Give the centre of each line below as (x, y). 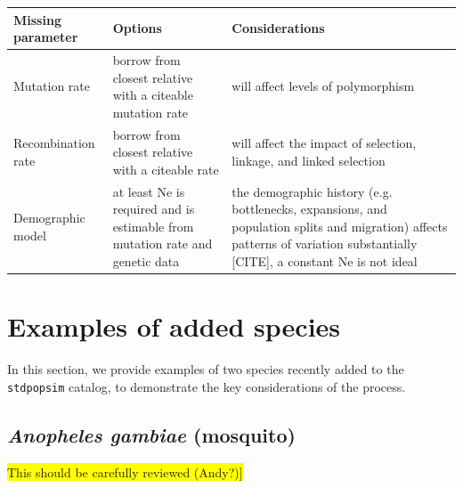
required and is (154, 209)
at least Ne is (149, 191)
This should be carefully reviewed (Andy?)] (125, 472)
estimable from (153, 226)
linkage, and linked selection (309, 160)
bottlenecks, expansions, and (309, 209)
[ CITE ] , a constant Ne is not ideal (325, 260)
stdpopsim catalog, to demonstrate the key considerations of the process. (207, 386)
